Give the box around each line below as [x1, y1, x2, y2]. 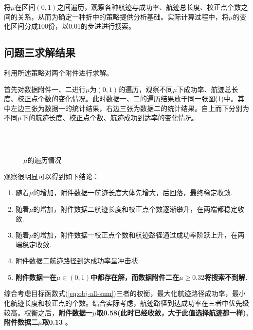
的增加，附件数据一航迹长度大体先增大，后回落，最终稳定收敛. [33, 187, 233, 198]
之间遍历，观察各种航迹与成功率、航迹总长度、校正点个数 [57, 2, 241, 12]
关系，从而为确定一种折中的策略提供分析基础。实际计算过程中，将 [17, 11, 229, 21]
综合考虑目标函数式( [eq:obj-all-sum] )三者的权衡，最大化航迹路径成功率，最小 [4, 288, 246, 298]
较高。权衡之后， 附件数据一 [4, 307, 92, 317]
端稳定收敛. [15, 239, 52, 249]
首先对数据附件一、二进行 [4, 84, 86, 94]
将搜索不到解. [204, 272, 248, 282]
